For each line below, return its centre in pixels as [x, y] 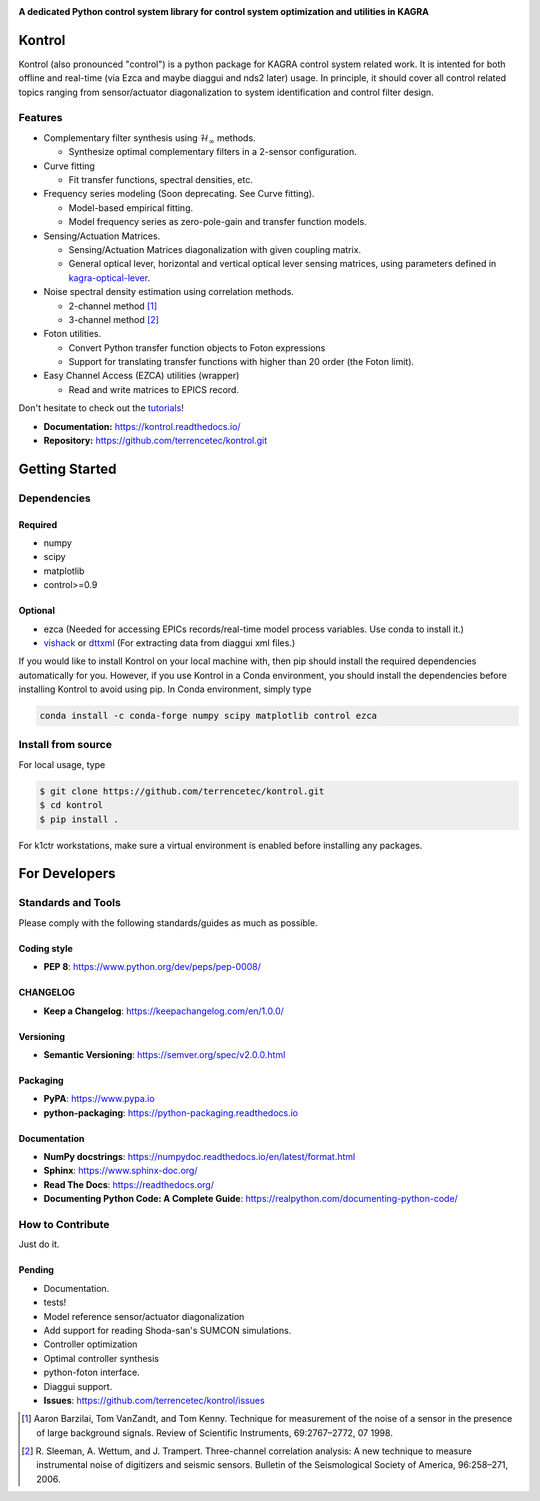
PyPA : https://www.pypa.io [99, 1099]
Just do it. [39, 1244]
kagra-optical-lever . [109, 277]
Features [40, 118]
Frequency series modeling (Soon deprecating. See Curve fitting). [179, 194]
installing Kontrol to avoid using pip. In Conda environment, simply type [165, 689]
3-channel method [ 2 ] [114, 319]
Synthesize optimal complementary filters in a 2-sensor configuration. [212, 152]
